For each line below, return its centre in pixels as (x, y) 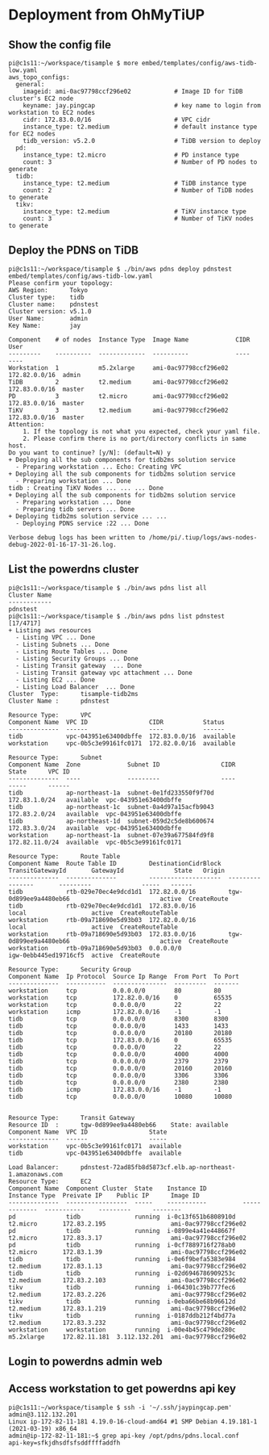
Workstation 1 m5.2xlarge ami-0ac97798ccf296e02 (118, 368)
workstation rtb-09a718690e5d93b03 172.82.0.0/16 (102, 920)
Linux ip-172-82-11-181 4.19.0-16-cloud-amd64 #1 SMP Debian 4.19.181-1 (133, 1421)
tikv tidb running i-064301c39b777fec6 (122, 1287)
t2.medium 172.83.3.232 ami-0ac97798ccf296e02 (128, 1323)
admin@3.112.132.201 (43, 1415)
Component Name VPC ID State (88, 1132)
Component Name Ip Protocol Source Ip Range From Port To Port (124, 976)
